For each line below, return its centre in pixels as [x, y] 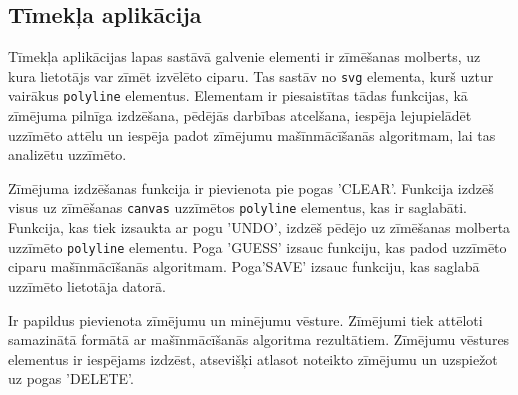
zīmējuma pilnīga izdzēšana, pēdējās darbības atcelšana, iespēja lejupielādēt [240, 115]
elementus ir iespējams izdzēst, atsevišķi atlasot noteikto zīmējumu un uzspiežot [253, 358]
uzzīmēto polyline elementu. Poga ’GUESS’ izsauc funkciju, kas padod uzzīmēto [257, 246]
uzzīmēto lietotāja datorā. [87, 285]
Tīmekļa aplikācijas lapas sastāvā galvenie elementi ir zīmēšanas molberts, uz [244, 56]
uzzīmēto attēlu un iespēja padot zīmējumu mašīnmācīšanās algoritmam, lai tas [252, 134]
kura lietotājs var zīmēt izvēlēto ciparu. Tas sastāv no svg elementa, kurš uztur [251, 75]
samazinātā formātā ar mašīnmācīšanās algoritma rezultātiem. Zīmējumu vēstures [259, 339]
